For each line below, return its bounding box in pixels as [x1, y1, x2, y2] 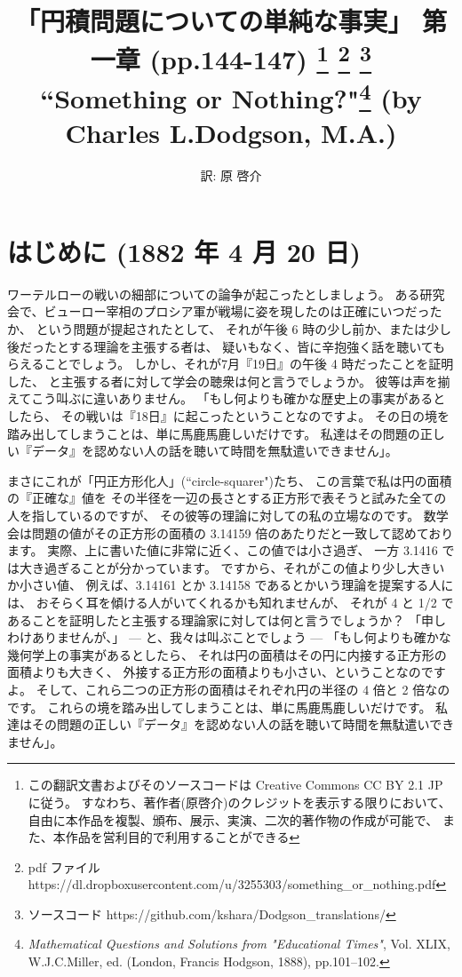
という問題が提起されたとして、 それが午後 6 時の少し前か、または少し [36, 320, 451, 338]
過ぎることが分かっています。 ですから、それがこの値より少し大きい [44, 558, 445, 576]
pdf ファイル [28, 857, 100, 876]
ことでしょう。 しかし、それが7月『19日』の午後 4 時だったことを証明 [44, 354, 454, 373]
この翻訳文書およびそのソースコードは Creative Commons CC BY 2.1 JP [28, 775, 443, 794]
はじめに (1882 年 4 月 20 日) [7, 233, 362, 269]
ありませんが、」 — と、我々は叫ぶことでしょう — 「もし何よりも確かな [31, 628, 451, 647]
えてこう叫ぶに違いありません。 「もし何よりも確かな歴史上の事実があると [7, 389, 446, 408]
